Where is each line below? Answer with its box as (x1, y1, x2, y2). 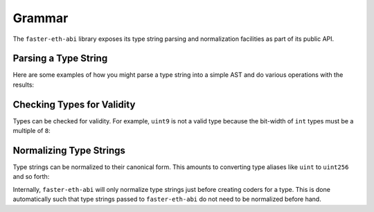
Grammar (12, 10, 69, 26)
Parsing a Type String (12, 53, 108, 64)
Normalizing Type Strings (12, 144, 126, 156)
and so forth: (12, 173, 50, 181)
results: (12, 80, 35, 89)
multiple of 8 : (12, 127, 51, 135)
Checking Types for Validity (12, 98, 136, 110)
